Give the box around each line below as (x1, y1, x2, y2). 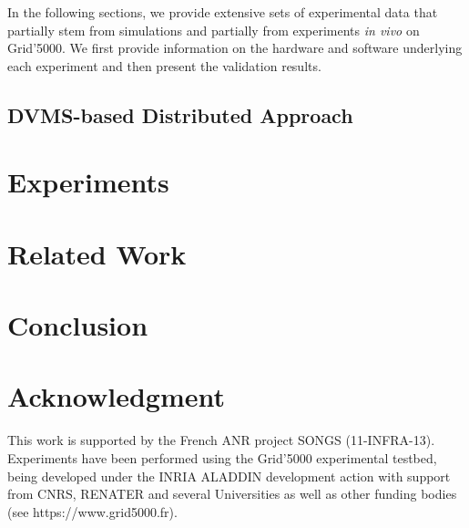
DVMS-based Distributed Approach (7, 100, 353, 129)
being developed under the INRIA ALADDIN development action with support (7, 466, 451, 485)
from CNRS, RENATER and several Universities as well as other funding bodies (7, 484, 457, 503)
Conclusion (7, 306, 148, 344)
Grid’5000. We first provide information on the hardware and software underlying (7, 38, 463, 57)
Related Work (7, 234, 187, 272)
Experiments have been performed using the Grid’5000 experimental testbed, (7, 449, 437, 467)
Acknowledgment (7, 378, 225, 415)
